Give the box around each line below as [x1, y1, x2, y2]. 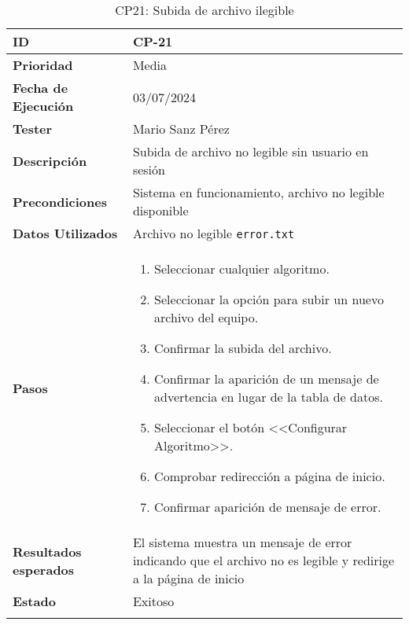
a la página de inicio [132, 569, 245, 587]
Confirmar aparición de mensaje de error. [154, 498, 381, 516]
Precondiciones [13, 192, 107, 211]
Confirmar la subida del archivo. [154, 339, 332, 357]
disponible [132, 201, 189, 219]
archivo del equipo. [154, 308, 259, 326]
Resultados [13, 542, 82, 561]
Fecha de [13, 79, 68, 97]
